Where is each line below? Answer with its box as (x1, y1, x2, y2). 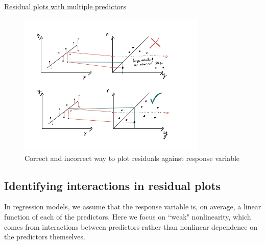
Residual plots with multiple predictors (4, 1, 126, 11)
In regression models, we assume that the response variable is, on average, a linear (4, 201, 261, 212)
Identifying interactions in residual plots (4, 177, 221, 193)
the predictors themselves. (4, 231, 85, 242)
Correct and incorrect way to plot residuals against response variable (25, 152, 240, 163)
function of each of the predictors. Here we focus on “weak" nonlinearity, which (4, 211, 251, 222)
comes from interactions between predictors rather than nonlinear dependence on (4, 221, 257, 232)
